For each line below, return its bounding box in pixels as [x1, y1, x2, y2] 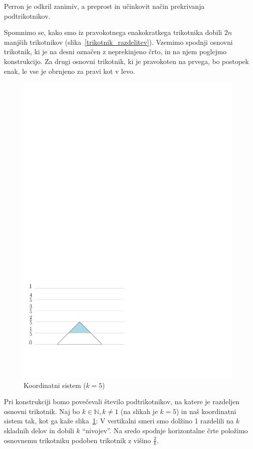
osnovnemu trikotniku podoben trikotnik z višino [4, 435, 151, 445]
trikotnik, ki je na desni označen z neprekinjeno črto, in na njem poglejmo [4, 46, 226, 57]
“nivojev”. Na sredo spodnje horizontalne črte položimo [82, 425, 248, 436]
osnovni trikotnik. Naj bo [4, 406, 80, 416]
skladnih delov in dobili [4, 425, 74, 436]
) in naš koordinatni [176, 406, 236, 416]
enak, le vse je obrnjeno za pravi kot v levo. [4, 65, 135, 76]
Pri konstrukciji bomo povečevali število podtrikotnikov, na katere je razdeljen [4, 396, 240, 407]
